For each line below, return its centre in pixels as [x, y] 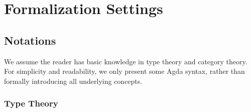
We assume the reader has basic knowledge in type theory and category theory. [126, 61]
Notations [30, 40]
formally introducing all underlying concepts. [73, 81]
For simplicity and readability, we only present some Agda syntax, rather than [124, 71]
